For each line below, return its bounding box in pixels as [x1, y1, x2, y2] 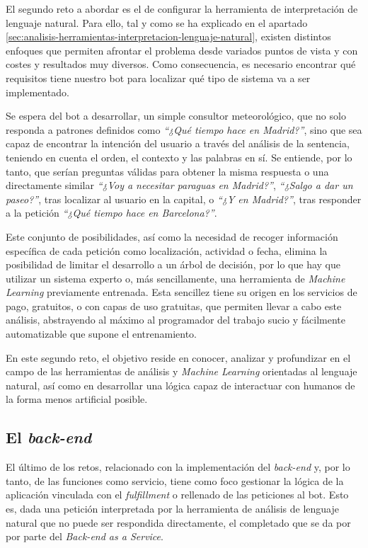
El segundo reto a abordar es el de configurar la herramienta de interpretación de [6, 1, 358, 16]
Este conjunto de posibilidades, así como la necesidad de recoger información [6, 229, 338, 244]
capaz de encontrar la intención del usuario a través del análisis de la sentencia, [6, 136, 350, 151]
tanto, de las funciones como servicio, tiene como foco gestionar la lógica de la [6, 473, 344, 488]
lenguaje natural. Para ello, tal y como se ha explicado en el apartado [6, 15, 308, 30]
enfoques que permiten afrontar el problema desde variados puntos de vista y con [6, 42, 358, 57]
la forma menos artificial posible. [6, 392, 148, 406]
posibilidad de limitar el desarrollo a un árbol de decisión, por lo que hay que [6, 257, 340, 272]
